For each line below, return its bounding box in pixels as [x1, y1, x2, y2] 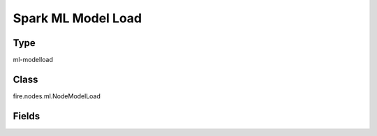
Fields [13, 110, 40, 122]
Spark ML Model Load [13, 10, 142, 26]
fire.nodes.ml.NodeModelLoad [13, 91, 101, 100]
